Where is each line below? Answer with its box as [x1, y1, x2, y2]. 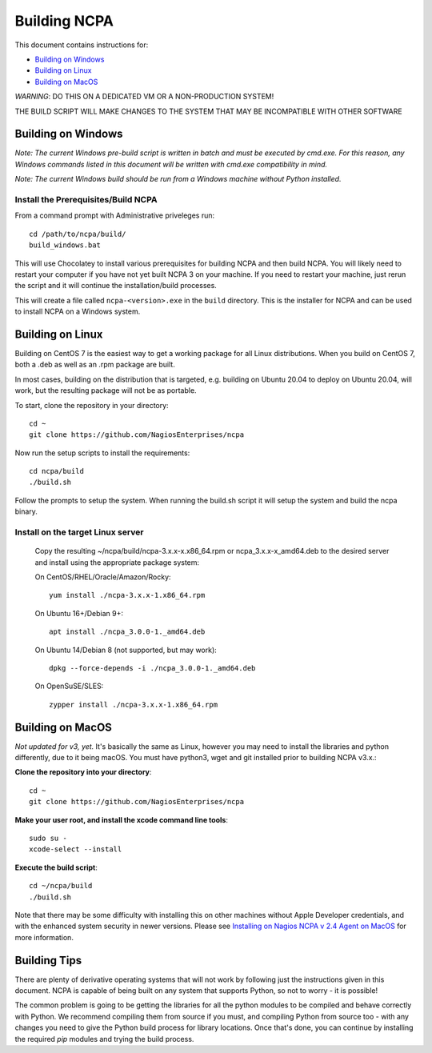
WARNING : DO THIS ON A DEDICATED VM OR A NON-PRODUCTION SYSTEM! [14, 92, 274, 102]
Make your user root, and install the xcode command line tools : [14, 815, 228, 824]
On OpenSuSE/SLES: [34, 681, 104, 691]
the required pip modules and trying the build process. [14, 1034, 194, 1043]
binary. [14, 506, 38, 516]
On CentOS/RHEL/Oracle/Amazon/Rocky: [34, 572, 171, 582]
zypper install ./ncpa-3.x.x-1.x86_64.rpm [49, 700, 218, 709]
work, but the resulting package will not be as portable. [14, 386, 197, 395]
